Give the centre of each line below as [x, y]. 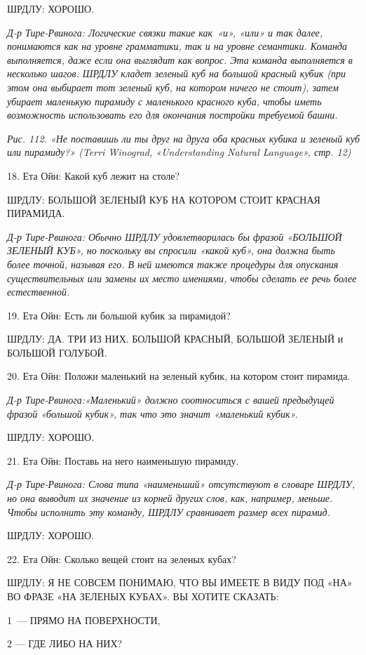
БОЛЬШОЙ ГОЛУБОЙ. [57, 352]
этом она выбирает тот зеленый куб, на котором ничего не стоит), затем [173, 87]
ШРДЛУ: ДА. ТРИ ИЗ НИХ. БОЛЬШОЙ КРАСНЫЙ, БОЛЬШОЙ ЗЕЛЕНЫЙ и [175, 339]
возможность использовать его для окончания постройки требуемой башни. [172, 115]
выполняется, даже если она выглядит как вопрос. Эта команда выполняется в [180, 59]
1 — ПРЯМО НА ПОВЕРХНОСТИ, [84, 620]
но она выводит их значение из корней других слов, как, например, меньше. [170, 498]
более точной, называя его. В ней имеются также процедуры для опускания [173, 264]
